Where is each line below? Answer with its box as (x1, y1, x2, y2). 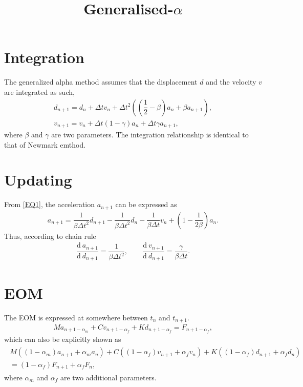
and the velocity (206, 76, 256, 87)
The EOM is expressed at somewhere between (4, 312, 148, 322)
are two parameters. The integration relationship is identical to (51, 129, 249, 140)
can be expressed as (115, 199, 177, 210)
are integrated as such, (4, 86, 75, 97)
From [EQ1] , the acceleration (4, 199, 95, 210)
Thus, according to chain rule (4, 230, 96, 241)
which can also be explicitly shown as (4, 333, 121, 344)
